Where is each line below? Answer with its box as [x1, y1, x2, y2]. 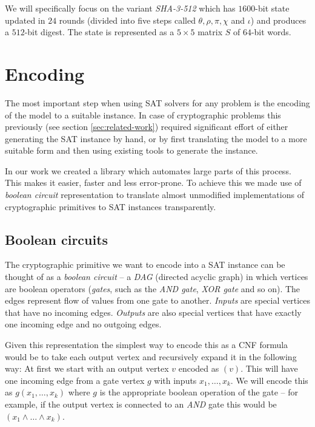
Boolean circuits [5, 230, 108, 248]
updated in [5, 13, 45, 26]
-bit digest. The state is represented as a [24, 26, 174, 38]
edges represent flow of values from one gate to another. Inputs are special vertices [5, 294, 310, 307]
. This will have [240, 362, 298, 375]
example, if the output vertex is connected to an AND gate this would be [5, 397, 277, 410]
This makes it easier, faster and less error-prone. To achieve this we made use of [5, 176, 302, 189]
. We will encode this [230, 374, 308, 386]
